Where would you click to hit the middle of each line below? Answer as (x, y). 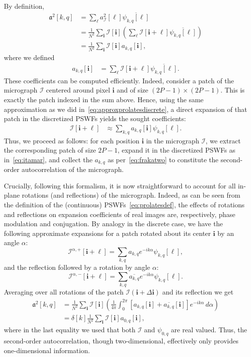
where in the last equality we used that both (70, 330)
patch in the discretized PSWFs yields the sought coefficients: (95, 118)
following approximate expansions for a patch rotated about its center (107, 233)
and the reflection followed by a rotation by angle (77, 267)
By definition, (24, 6)
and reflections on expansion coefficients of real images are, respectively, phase (120, 214)
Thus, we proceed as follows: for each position (72, 140)
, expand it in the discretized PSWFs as (177, 150)
